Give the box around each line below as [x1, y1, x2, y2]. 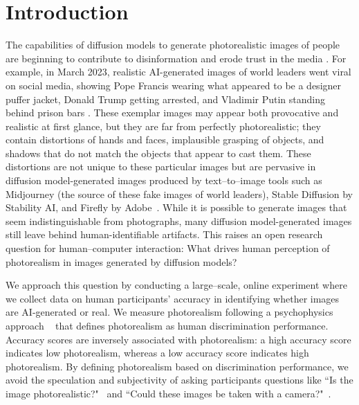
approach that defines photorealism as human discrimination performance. [6, 318, 329, 332]
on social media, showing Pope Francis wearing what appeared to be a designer [6, 78, 342, 92]
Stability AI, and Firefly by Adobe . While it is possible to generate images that [6, 200, 347, 215]
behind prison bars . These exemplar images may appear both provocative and [6, 105, 339, 120]
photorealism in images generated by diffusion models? [6, 254, 237, 269]
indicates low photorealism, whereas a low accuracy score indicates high [6, 345, 309, 360]
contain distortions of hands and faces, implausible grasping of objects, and [6, 132, 324, 147]
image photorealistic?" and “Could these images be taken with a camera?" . [6, 386, 331, 400]
